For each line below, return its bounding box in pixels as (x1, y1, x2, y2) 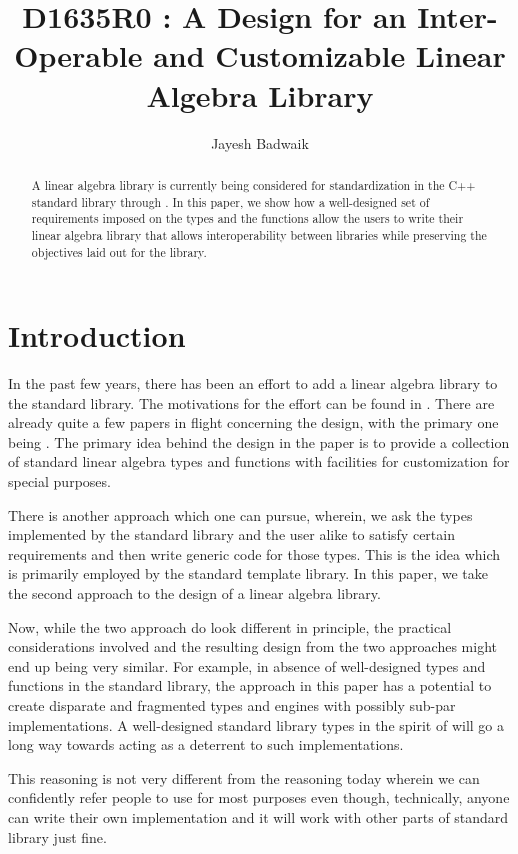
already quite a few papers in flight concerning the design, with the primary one (8, 412, 499, 433)
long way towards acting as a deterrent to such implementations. (8, 734, 404, 755)
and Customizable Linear (153, 35, 506, 76)
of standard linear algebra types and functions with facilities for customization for (8, 451, 510, 472)
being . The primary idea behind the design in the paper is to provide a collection (8, 431, 510, 452)
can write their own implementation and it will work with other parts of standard (8, 806, 509, 827)
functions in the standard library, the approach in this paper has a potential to (8, 675, 492, 696)
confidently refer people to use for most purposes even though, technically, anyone (8, 787, 510, 808)
